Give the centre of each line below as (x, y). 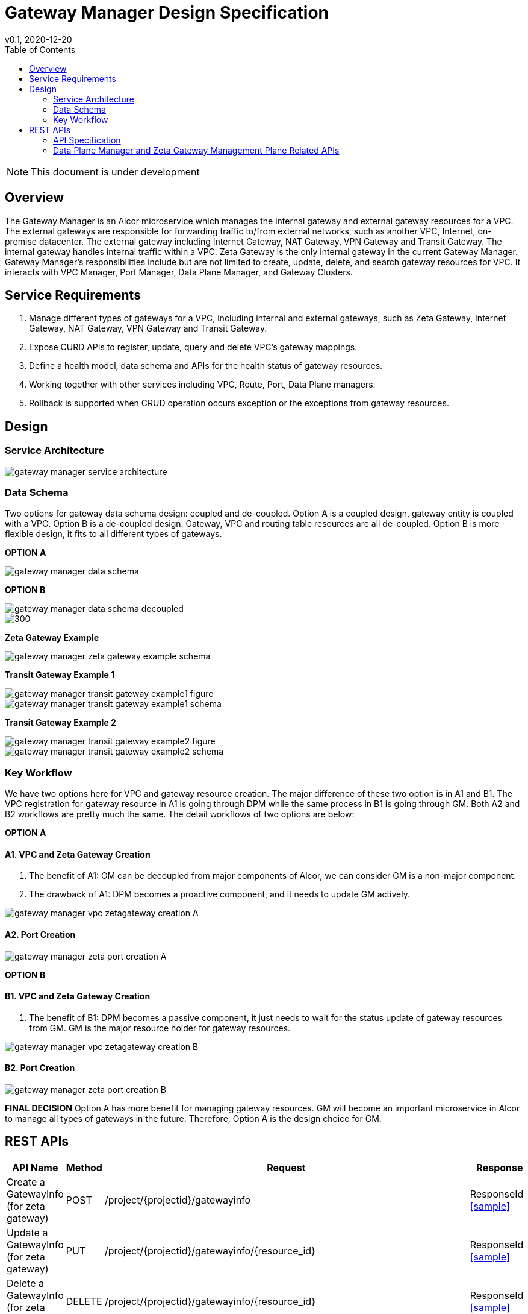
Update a (27, 1232)
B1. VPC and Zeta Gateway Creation (78, 996)
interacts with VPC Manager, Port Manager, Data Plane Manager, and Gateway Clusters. (179, 272)
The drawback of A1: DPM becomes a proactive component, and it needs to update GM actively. (219, 894)
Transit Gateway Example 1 (60, 675)
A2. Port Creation (40, 934)
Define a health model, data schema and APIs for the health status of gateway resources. (206, 366)
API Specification (87, 140)
